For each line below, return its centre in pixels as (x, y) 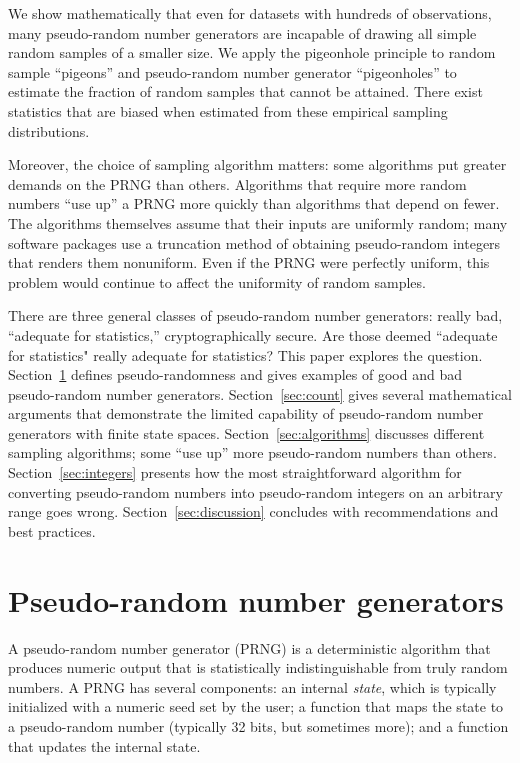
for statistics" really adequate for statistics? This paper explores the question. (245, 354)
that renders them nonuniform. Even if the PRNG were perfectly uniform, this (249, 262)
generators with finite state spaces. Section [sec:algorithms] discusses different (246, 432)
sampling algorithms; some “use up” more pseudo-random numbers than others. (252, 452)
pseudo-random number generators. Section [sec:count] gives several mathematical (260, 393)
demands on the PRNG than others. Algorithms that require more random (237, 183)
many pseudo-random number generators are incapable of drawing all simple (242, 32)
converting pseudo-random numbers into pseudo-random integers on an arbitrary (255, 491)
